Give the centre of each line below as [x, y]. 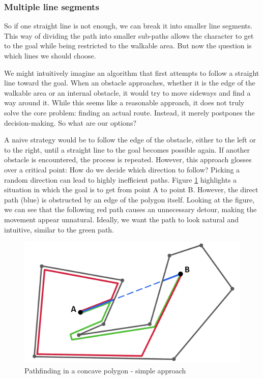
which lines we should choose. [50, 55]
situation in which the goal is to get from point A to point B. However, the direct [131, 189]
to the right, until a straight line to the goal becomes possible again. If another [127, 149]
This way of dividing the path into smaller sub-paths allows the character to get [129, 35]
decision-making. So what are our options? [70, 122]
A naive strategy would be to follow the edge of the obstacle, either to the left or [130, 140]
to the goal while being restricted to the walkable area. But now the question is [128, 46]
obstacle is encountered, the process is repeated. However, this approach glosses [128, 159]
